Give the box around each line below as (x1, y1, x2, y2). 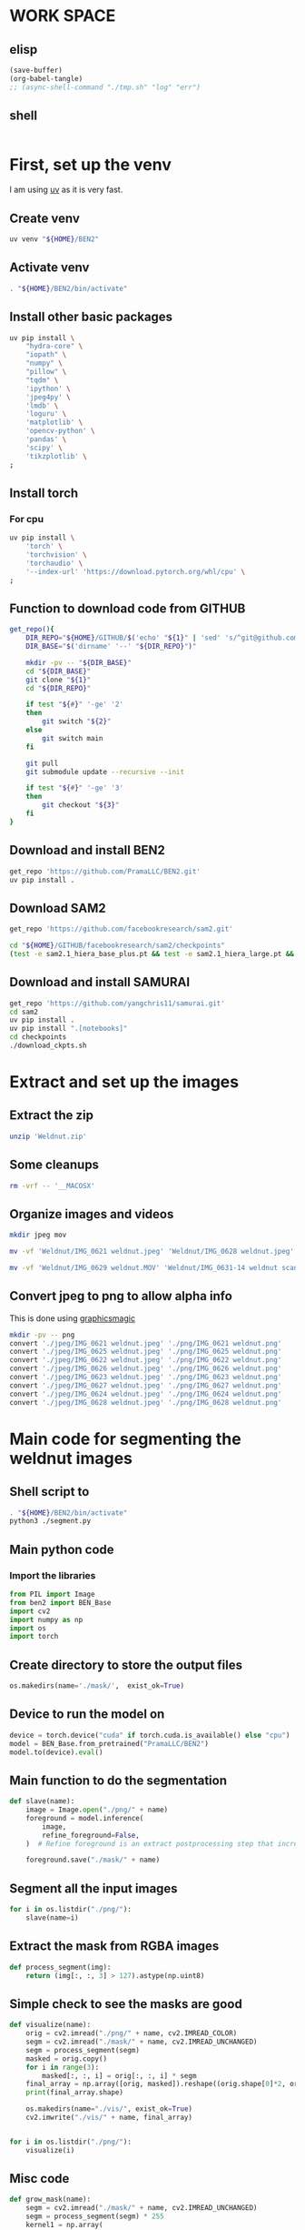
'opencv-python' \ (25, 427, 95, 436)
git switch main (42, 733, 103, 742)
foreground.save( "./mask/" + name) (25, 1855, 161, 1865)
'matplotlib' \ (25, 418, 84, 428)
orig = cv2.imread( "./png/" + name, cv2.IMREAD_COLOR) (25, 2029, 238, 2038)
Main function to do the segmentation (9, 1772, 227, 1788)
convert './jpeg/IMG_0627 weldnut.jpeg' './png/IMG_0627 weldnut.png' (9, 1380, 282, 1390)
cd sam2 (9, 1007, 39, 1016)
